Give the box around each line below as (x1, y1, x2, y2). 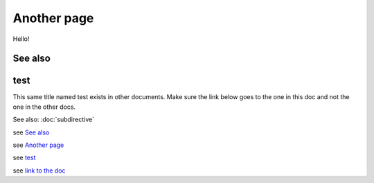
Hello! (12, 35, 30, 43)
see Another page (12, 141, 64, 149)
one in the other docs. (12, 103, 76, 111)
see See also (12, 128, 50, 137)
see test (12, 153, 36, 162)
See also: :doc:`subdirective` (12, 115, 95, 124)
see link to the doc (12, 166, 66, 175)
